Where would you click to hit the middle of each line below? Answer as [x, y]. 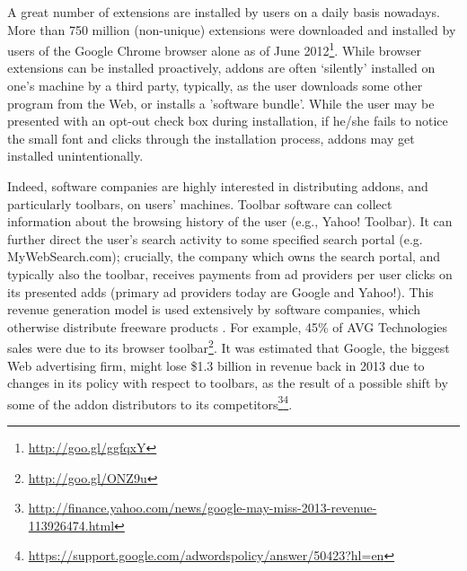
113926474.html [71, 525]
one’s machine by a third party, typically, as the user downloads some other [215, 86]
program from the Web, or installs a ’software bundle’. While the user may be [221, 103]
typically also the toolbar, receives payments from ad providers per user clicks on [230, 273]
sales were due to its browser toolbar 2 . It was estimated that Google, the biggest [229, 346]
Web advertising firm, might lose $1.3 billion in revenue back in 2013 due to [216, 365]
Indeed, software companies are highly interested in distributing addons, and [218, 186]
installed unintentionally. [75, 156]
